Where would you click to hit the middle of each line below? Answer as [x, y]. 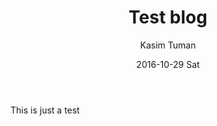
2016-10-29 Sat [168, 64]
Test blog [168, 17]
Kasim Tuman [168, 45]
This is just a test [45, 110]
